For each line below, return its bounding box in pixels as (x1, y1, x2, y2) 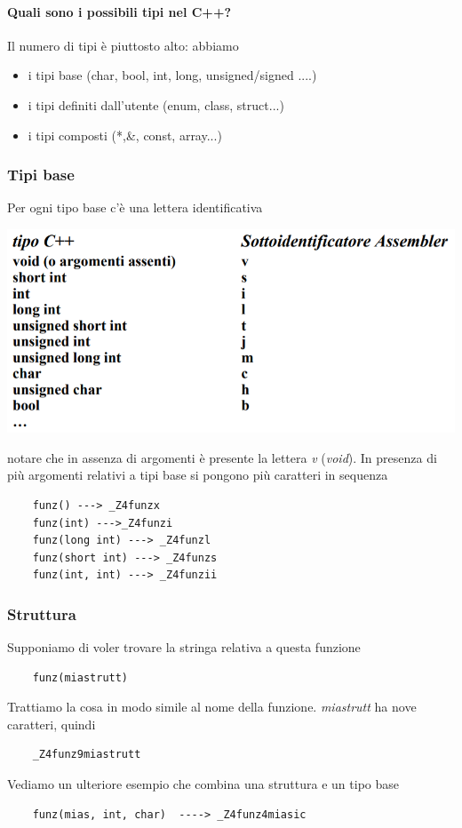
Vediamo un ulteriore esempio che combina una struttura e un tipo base (7, 775, 399, 793)
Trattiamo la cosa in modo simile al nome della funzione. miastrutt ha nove (7, 697, 417, 716)
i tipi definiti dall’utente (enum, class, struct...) (28, 95, 284, 114)
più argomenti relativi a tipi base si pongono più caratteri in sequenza (7, 466, 388, 484)
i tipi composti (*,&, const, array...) (28, 125, 222, 144)
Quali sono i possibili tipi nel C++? (7, 2, 231, 20)
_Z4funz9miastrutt (32, 748, 141, 761)
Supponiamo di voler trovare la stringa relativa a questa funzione (7, 638, 361, 657)
